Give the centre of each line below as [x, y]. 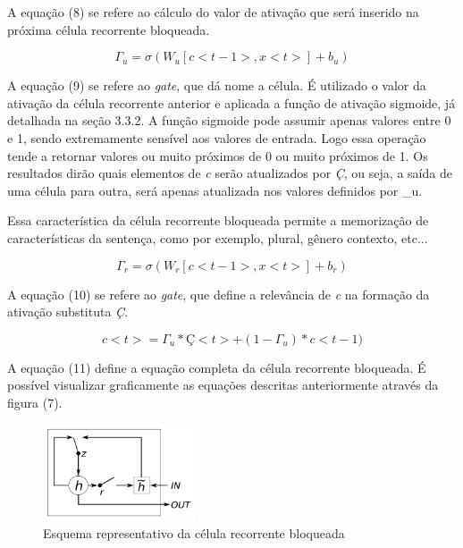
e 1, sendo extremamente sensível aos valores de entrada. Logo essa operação [217, 137]
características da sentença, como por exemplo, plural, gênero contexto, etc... [218, 237]
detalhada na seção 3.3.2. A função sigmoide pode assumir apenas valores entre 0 [229, 120]
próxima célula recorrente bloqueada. [109, 29]
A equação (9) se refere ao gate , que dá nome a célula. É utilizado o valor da [217, 85]
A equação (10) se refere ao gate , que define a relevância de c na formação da [219, 294]
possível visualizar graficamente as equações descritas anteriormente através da [223, 385]
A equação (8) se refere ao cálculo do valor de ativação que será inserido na [213, 12]
